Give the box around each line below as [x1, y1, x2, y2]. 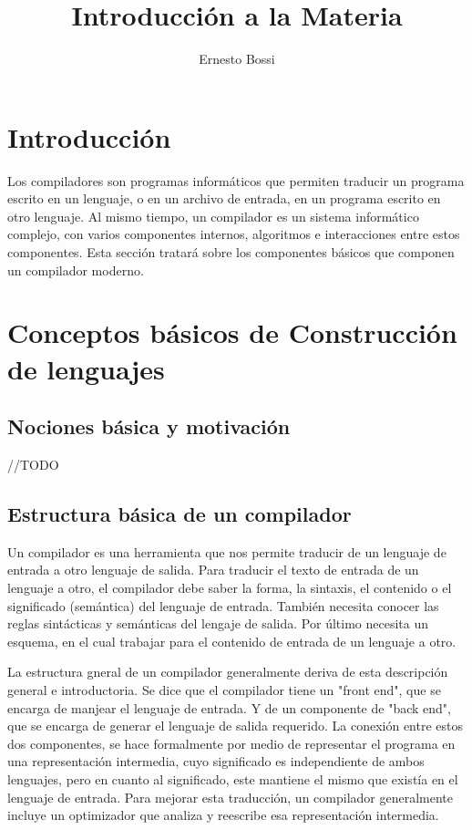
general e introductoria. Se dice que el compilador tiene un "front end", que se [7, 680, 441, 699]
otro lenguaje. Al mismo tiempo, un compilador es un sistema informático [7, 206, 419, 225]
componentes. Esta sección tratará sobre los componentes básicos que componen [7, 243, 455, 262]
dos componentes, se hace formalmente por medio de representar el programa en [7, 733, 456, 752]
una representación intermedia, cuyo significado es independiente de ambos [7, 752, 425, 771]
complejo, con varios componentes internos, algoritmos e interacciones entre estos [7, 224, 460, 244]
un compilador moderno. [7, 260, 144, 279]
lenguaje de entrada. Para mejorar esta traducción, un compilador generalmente [7, 787, 454, 806]
